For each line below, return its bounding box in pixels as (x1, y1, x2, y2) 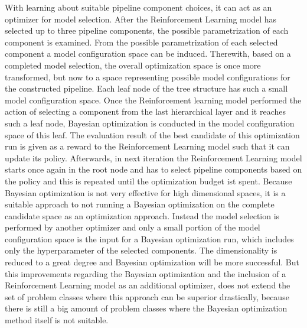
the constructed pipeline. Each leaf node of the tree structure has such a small (5, 82, 288, 95)
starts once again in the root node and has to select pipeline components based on (5, 163, 302, 176)
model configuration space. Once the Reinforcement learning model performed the (5, 93, 302, 106)
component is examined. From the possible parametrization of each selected (5, 35, 278, 48)
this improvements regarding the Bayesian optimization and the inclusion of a (5, 267, 286, 280)
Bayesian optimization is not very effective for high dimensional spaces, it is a (5, 186, 286, 199)
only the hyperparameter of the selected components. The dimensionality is (5, 244, 277, 256)
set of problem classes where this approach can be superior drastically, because (5, 290, 289, 303)
